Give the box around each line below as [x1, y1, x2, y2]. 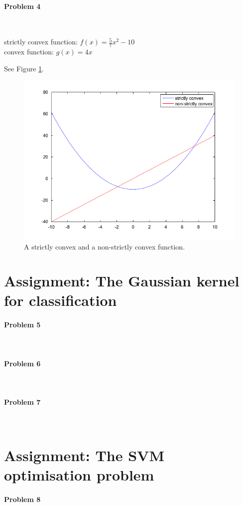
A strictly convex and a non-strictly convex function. [24, 241, 185, 252]
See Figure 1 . [4, 63, 44, 73]
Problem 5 [4, 319, 41, 330]
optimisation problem [4, 465, 154, 485]
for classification [4, 290, 117, 310]
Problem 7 [4, 397, 41, 407]
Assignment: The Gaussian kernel [4, 270, 240, 291]
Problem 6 [4, 358, 41, 368]
